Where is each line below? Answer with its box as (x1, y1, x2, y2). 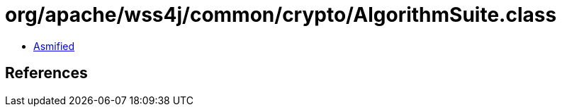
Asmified (33, 39, 75, 52)
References (5, 64, 88, 82)
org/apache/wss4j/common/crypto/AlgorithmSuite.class (5, 3, 557, 27)
